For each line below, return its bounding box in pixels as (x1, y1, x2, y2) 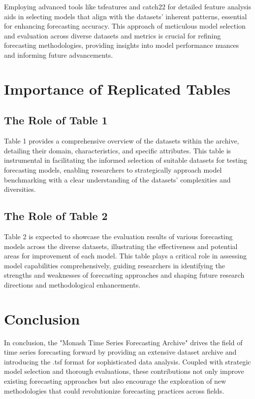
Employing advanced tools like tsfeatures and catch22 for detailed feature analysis (4, 1, 251, 11)
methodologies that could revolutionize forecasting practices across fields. (4, 385, 224, 396)
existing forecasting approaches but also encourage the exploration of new (4, 375, 226, 386)
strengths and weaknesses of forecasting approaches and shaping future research (4, 270, 245, 280)
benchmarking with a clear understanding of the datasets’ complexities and (4, 174, 231, 184)
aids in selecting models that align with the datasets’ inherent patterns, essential (4, 11, 247, 21)
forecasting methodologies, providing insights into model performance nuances (4, 40, 239, 50)
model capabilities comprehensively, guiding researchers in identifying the (4, 260, 225, 270)
